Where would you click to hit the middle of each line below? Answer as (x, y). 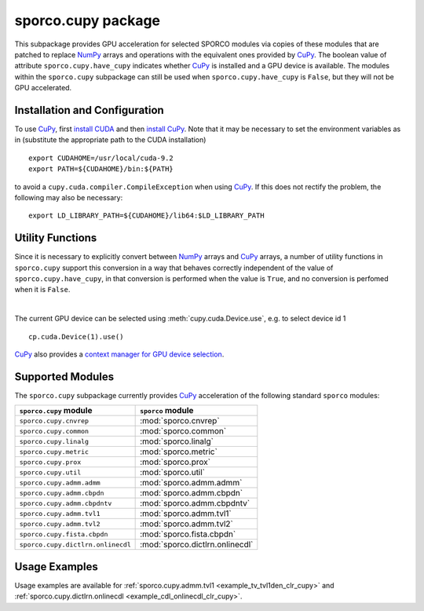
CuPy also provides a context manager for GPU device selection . (119, 354)
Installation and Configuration (89, 110)
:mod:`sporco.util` (173, 473)
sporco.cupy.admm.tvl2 (60, 523)
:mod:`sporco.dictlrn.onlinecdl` (197, 544)
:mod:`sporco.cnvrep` (180, 421)
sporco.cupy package (88, 20)
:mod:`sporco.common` (183, 431)
